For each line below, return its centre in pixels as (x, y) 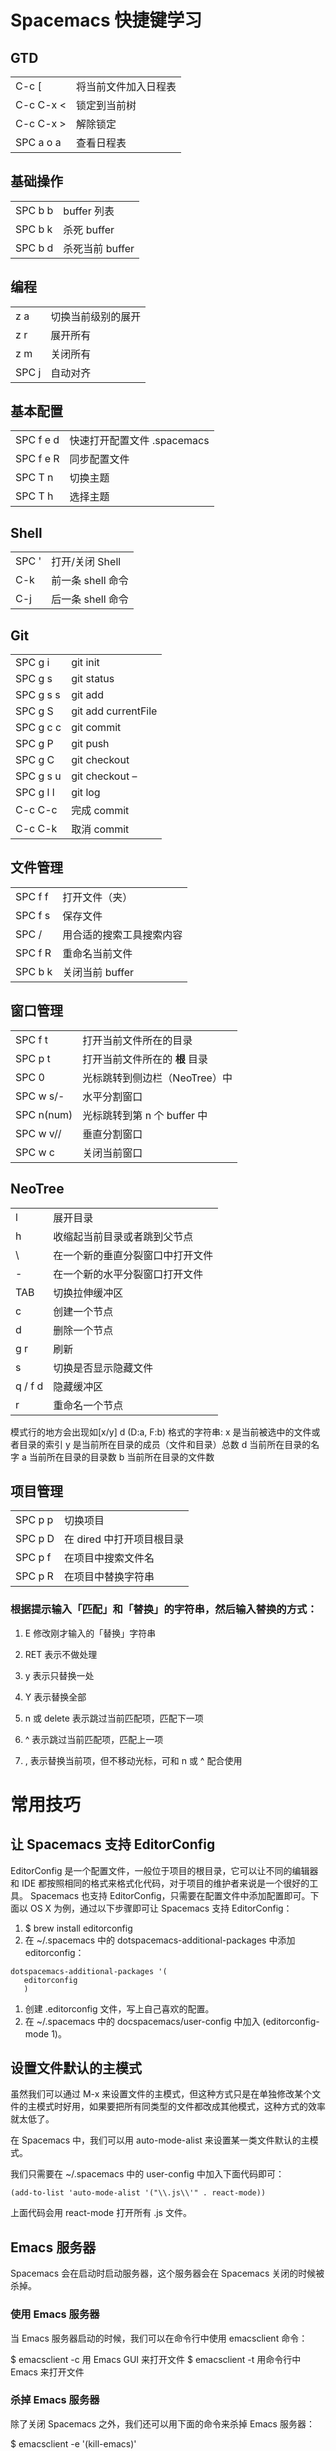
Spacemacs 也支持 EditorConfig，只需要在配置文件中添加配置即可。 (170, 1895)
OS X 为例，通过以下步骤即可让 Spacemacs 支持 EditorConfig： (161, 1908)
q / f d (29, 1386)
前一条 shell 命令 (90, 581)
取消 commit (100, 829)
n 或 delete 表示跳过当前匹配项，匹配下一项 (114, 1718)
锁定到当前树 (106, 105)
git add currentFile (114, 711)
